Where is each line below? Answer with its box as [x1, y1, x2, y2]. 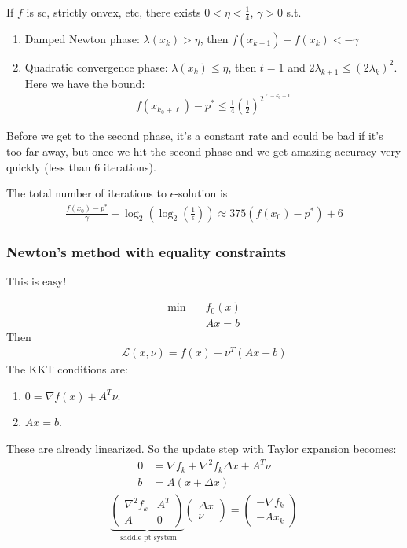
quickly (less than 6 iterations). [6, 158, 156, 175]
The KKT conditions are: [6, 361, 128, 377]
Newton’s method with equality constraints [6, 241, 286, 261]
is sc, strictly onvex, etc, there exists [26, 4, 201, 20]
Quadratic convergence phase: [24, 58, 168, 75]
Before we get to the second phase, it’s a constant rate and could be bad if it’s [6, 127, 383, 144]
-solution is [174, 185, 228, 201]
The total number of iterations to [6, 185, 167, 201]
